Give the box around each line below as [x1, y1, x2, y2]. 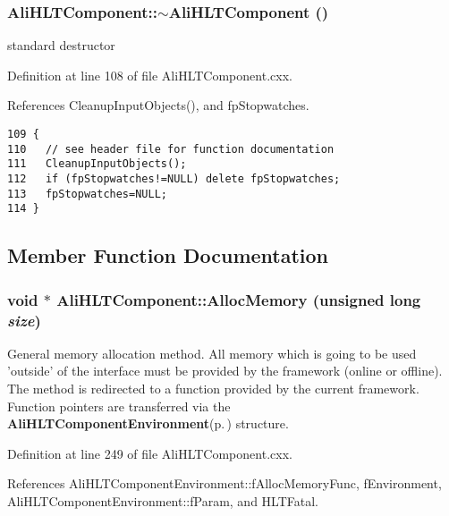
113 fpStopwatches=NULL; [7, 187, 167, 200]
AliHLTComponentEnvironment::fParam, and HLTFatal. [7, 492, 319, 511]
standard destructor [7, 36, 115, 55]
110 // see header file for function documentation [7, 142, 335, 156]
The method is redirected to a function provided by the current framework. [7, 379, 419, 398]
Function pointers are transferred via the [7, 396, 231, 415]
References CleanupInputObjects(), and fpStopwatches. [7, 96, 309, 114]
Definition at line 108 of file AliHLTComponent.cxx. [7, 65, 292, 84]
